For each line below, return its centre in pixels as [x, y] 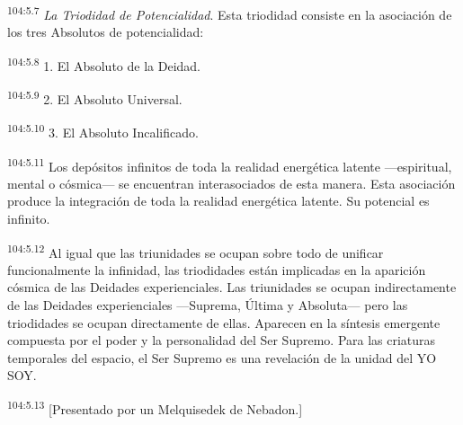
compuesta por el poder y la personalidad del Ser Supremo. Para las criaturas [222, 340]
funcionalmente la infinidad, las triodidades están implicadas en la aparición [217, 269]
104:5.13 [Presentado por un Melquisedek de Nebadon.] [155, 407]
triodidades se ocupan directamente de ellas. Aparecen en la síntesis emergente [224, 322]
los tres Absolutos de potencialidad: [106, 32]
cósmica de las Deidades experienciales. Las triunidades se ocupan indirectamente [232, 287]
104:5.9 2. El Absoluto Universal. [95, 97]
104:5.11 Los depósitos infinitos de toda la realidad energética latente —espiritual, [230, 164]
